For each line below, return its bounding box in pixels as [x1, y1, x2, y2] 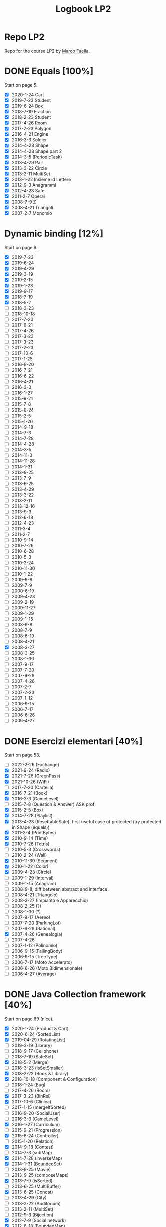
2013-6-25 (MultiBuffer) [11, 1183, 61, 1189]
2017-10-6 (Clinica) [11, 1099, 52, 1105]
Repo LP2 [4, 31, 45, 43]
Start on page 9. [4, 245, 38, 251]
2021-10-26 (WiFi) [11, 779, 49, 785]
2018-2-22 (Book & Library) [11, 1071, 69, 1077]
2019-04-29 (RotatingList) [11, 1037, 66, 1043]
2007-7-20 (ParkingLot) [11, 920, 61, 926]
